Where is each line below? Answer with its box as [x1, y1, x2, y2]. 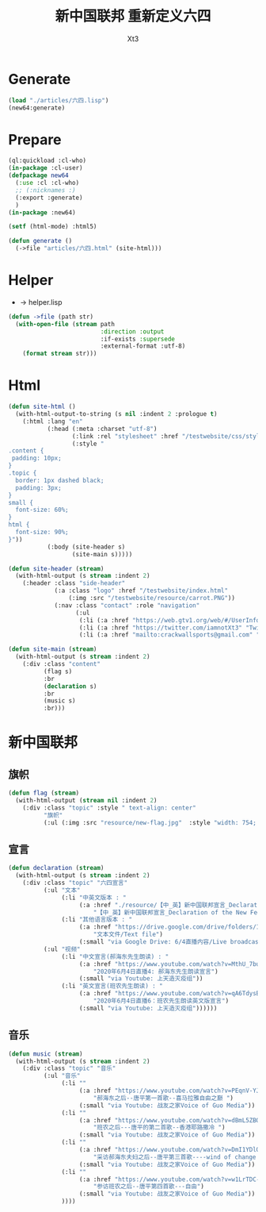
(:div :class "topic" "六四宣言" [22, 879, 128, 887]
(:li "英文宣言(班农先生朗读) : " [61, 982, 164, 991]
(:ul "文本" [43, 886, 81, 894]
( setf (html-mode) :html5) [8, 223, 97, 231]
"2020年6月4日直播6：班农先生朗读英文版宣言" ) [93, 997, 230, 1005]
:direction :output [100, 327, 165, 336]
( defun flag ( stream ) [8, 789, 80, 798]
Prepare [8, 130, 62, 148]
